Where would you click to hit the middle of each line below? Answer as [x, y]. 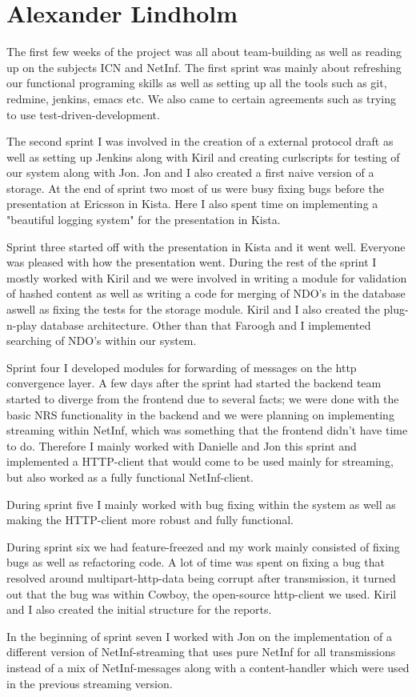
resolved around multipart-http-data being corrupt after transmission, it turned [201, 577]
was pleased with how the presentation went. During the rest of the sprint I [192, 262]
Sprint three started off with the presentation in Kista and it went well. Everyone [206, 246]
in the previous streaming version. [90, 683]
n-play [22, 324]
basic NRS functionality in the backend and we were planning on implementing [200, 414]
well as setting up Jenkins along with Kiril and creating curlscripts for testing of [203, 156]
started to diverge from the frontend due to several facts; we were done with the [203, 399]
